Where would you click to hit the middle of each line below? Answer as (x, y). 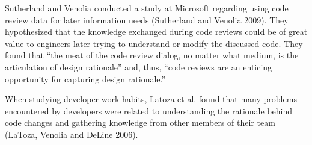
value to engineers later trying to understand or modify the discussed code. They (154, 43)
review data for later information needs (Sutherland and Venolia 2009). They (147, 20)
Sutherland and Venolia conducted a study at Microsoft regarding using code (147, 8)
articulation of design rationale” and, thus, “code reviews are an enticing (139, 66)
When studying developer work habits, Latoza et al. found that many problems (151, 99)
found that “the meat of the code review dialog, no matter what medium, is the (152, 55)
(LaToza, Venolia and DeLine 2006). (72, 134)
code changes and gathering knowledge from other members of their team (140, 122)
